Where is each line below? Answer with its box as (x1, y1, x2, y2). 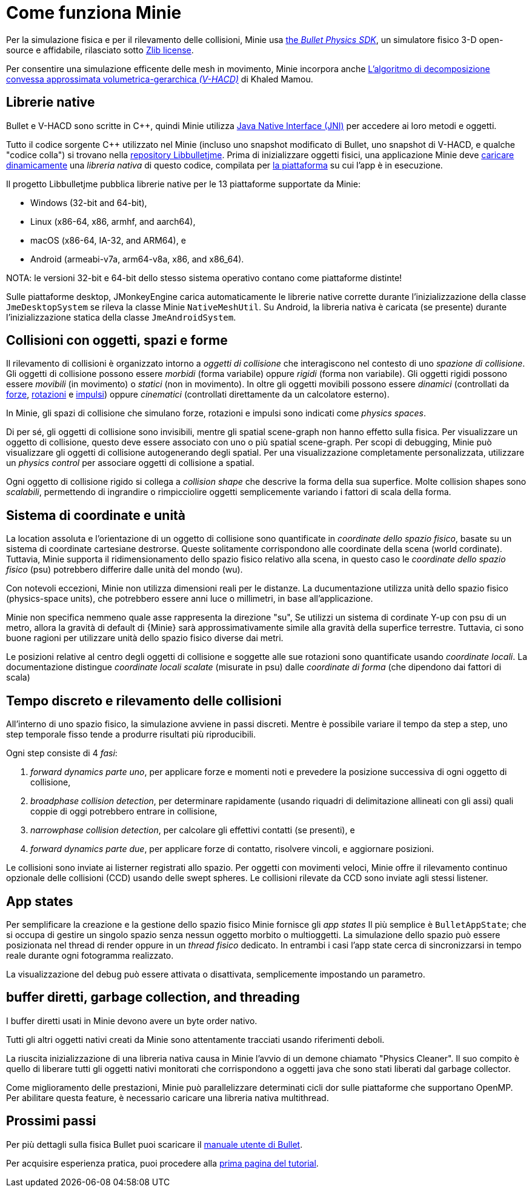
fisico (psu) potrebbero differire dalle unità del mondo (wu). (6, 564, 243, 575)
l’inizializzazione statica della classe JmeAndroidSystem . (6, 311, 236, 322)
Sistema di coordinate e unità (6, 507, 186, 523)
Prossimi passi (6, 1113, 96, 1129)
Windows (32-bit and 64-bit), (30, 197, 147, 208)
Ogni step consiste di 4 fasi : (6, 748, 118, 759)
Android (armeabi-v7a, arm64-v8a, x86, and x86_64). (30, 253, 244, 264)
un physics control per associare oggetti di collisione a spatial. (6, 458, 254, 468)
